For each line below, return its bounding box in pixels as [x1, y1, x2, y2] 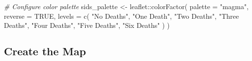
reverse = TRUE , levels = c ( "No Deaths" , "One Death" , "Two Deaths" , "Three [4, 11, 239, 21]
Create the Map [4, 44, 86, 59]
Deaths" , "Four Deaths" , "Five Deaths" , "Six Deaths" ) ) [4, 20, 170, 30]
